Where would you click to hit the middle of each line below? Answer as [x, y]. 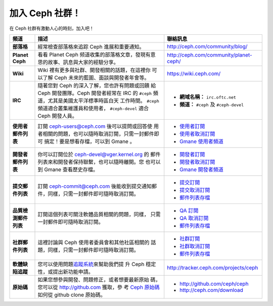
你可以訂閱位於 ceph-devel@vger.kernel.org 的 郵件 [99, 154]
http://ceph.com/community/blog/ [207, 46]
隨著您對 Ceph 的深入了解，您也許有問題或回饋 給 [97, 85]
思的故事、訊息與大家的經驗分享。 [78, 62]
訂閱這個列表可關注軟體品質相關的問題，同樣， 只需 [99, 214]
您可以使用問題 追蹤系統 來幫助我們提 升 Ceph [91, 264]
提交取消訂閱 [195, 190]
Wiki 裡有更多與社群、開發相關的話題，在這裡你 [94, 70]
